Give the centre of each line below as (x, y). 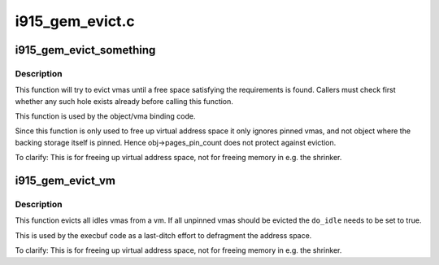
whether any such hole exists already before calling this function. (124, 101)
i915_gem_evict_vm (65, 181)
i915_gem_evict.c (75, 21)
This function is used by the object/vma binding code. (105, 116)
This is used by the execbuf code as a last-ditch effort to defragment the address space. (163, 235)
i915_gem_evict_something (85, 50)
